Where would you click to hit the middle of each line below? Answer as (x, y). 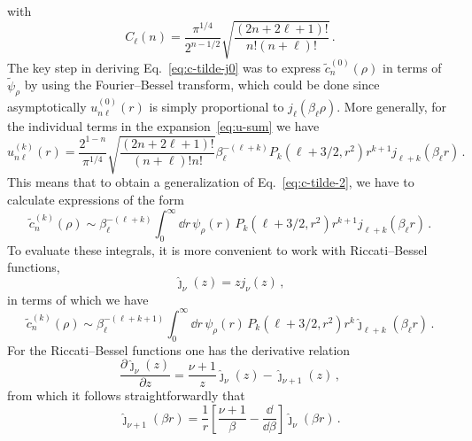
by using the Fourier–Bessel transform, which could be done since (202, 85)
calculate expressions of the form (96, 199)
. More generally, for (392, 107)
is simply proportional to (217, 107)
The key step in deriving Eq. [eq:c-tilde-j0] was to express (164, 67)
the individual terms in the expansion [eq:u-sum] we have (163, 126)
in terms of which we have (78, 299)
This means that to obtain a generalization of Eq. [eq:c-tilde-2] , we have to (211, 182)
